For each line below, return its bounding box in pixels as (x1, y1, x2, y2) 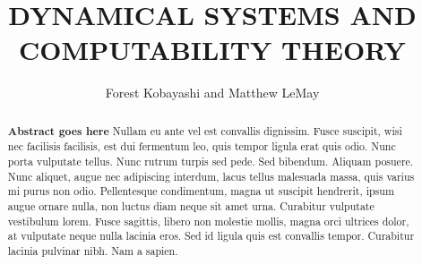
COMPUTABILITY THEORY (19, 31, 406, 68)
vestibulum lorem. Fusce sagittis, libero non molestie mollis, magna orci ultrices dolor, (7, 213, 409, 228)
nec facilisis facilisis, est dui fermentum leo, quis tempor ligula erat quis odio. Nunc (7, 139, 396, 154)
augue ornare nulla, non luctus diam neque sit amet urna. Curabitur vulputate (7, 198, 375, 213)
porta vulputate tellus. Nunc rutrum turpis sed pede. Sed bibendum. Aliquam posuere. (7, 154, 414, 169)
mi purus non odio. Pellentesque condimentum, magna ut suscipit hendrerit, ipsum (7, 183, 394, 199)
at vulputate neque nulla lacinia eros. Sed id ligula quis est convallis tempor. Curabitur (7, 228, 415, 243)
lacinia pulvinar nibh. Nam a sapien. (7, 243, 178, 258)
